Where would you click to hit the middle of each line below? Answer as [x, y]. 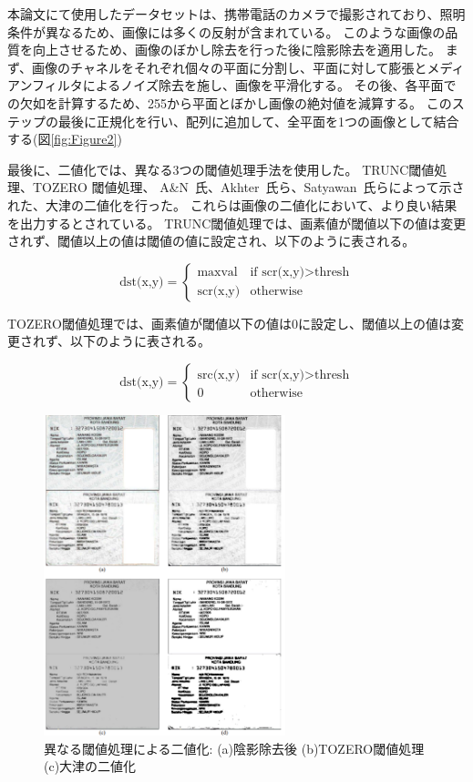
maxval [217, 273]
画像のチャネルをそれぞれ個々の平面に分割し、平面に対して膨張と [230, 67]
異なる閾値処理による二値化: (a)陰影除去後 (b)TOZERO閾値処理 [234, 748]
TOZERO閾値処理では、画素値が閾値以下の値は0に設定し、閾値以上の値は [229, 323]
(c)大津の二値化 [90, 766]
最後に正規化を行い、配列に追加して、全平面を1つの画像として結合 [258, 121]
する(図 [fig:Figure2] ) [65, 139]
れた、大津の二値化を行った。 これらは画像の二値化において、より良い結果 [232, 204]
